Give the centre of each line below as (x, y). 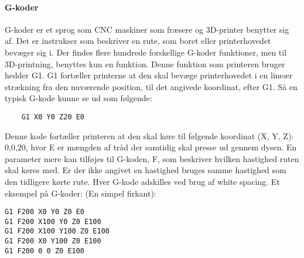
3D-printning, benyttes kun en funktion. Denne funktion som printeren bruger (145, 63)
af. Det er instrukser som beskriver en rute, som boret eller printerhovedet (138, 41)
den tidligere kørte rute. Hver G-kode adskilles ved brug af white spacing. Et (142, 181)
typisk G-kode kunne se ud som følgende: (78, 98)
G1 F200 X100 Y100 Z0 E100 (57, 231)
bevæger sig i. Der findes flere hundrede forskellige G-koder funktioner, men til (146, 52)
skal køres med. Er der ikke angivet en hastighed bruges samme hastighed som (146, 170)
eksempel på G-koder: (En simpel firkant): (81, 193)
